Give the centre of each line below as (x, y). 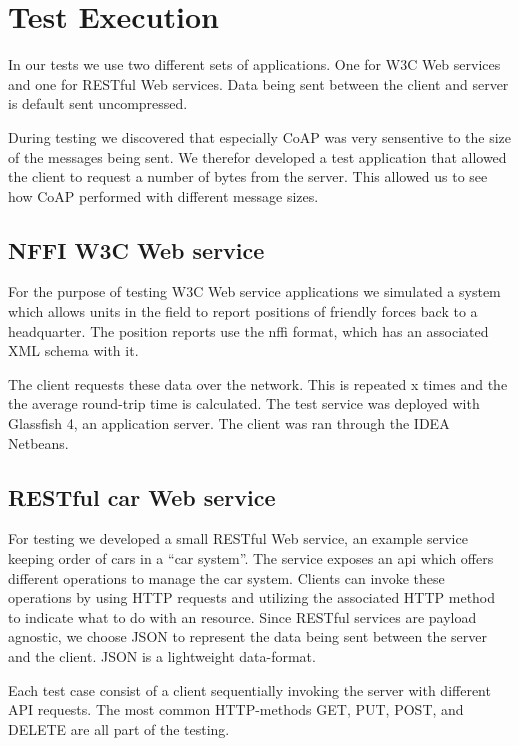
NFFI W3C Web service (136, 249)
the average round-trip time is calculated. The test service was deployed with (244, 403)
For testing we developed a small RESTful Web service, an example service (238, 538)
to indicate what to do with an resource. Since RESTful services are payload (242, 616)
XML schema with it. (73, 350)
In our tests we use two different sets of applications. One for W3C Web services (254, 64)
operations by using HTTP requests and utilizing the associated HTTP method (252, 597)
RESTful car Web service (142, 496)
